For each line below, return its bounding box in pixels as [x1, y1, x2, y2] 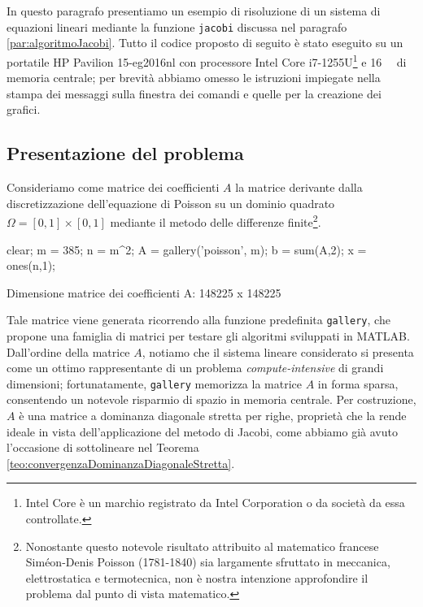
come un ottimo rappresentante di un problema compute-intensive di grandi [7, 359, 384, 376]
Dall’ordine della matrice [7, 343, 130, 360]
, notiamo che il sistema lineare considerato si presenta [142, 343, 414, 360]
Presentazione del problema [7, 141, 244, 166]
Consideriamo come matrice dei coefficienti [7, 179, 220, 196]
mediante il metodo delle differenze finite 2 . [110, 211, 321, 230]
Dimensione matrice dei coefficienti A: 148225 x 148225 [7, 284, 281, 301]
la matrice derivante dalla [235, 179, 363, 196]
